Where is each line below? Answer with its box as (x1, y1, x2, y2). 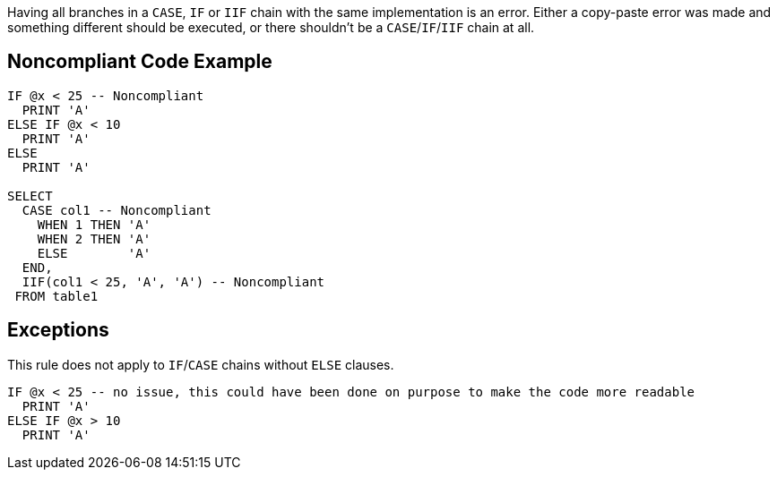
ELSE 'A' (37, 245, 151, 260)
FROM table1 (14, 288, 99, 303)
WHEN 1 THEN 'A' (37, 217, 151, 232)
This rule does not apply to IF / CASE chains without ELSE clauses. (7, 356, 394, 372)
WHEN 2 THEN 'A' (37, 231, 151, 246)
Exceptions (7, 319, 109, 342)
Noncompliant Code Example (7, 50, 272, 73)
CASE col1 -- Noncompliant (22, 202, 212, 217)
